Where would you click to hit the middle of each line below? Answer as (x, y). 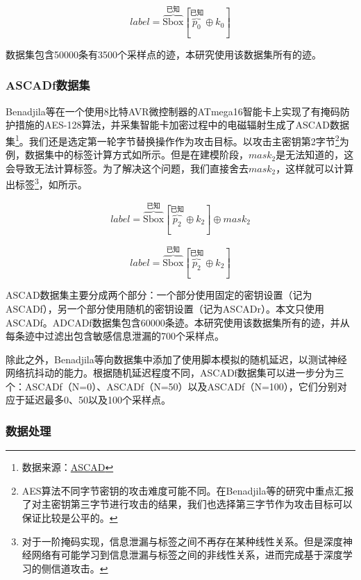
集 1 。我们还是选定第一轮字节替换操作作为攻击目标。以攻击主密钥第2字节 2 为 (177, 140)
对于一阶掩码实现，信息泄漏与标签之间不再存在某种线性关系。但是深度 (182, 541)
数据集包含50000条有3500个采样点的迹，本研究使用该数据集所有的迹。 (163, 54)
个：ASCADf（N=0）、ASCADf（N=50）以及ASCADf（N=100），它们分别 (171, 386)
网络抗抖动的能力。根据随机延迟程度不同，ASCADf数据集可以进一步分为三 (175, 373)
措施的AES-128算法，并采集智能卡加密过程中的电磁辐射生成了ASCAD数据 (182, 125)
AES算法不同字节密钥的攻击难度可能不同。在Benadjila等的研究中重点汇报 (188, 490)
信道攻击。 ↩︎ (79, 568)
